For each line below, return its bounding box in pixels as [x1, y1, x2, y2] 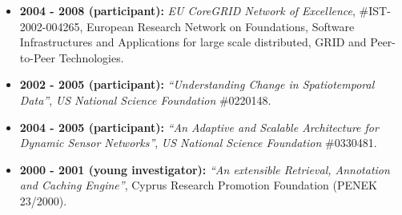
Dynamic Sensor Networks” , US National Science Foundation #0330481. [19, 134, 377, 151]
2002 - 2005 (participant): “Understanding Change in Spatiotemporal [19, 76, 375, 93]
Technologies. [58, 49, 124, 66]
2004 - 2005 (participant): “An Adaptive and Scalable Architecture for [19, 118, 379, 135]
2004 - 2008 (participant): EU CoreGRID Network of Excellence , [19, 2, 356, 18]
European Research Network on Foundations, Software [86, 18, 355, 34]
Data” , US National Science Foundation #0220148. [19, 91, 271, 108]
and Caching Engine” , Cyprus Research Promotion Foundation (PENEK [19, 177, 377, 193]
